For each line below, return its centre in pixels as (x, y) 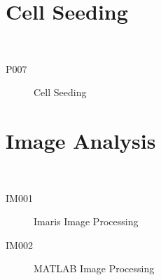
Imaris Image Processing (86, 221)
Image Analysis (81, 141)
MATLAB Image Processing (94, 268)
